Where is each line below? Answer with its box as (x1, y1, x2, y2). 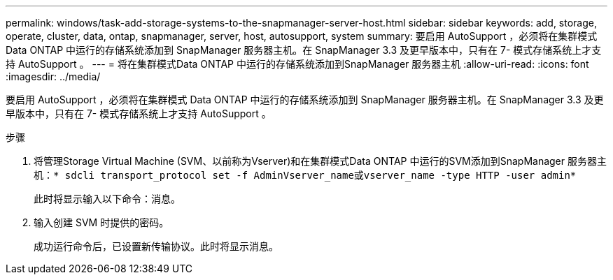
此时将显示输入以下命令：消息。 (34, 193, 181, 205)
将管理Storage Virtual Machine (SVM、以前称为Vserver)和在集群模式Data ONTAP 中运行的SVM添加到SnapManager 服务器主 (34, 155, 607, 167)
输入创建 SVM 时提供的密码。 (34, 216, 169, 228)
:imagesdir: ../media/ (6, 71, 101, 82)
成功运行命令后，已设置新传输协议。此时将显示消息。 (34, 240, 279, 252)
